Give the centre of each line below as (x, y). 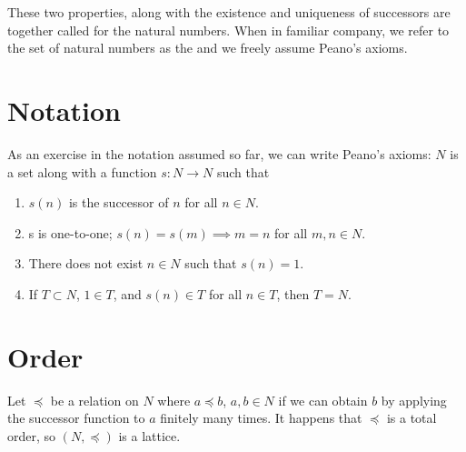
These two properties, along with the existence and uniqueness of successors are (229, 12)
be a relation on (94, 400)
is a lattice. (149, 435)
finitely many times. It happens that (261, 418)
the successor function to (76, 418)
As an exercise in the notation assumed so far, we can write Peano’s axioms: (219, 153)
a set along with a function (82, 171)
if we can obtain (323, 400)
